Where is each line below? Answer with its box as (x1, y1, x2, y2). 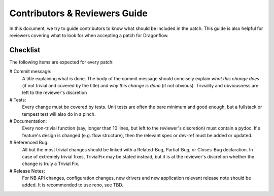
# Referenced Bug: (9, 140, 49, 146)
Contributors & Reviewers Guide (9, 8, 148, 19)
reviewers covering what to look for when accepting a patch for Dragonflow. (9, 32, 169, 38)
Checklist (9, 46, 41, 54)
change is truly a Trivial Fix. (22, 160, 80, 167)
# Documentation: (9, 118, 47, 124)
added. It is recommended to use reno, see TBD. (22, 182, 124, 188)
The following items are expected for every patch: (9, 59, 114, 65)
